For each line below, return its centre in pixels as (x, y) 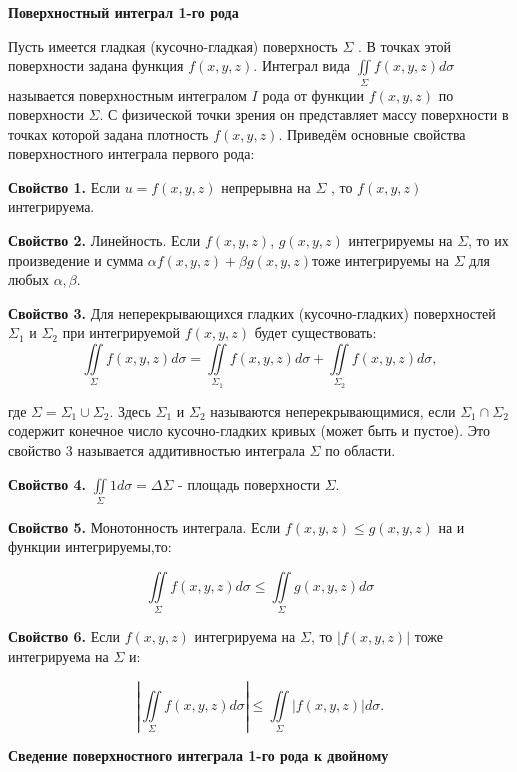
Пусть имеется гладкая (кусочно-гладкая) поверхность (173, 45)
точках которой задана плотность (108, 133)
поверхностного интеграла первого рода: (131, 153)
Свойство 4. (47, 483)
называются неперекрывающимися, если (333, 410)
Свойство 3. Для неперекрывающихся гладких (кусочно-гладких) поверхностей (252, 312)
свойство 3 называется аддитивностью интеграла (156, 449)
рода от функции (313, 94)
